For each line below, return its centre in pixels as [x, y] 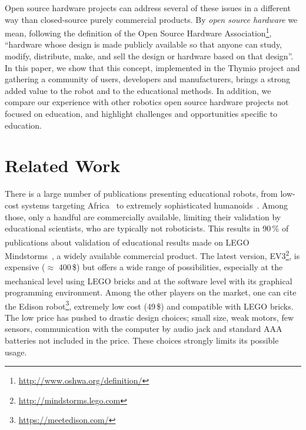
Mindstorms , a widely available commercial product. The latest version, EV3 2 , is [152, 254]
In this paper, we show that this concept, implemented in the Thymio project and [152, 67]
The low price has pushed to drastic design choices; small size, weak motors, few [149, 317]
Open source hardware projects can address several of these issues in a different [148, 8]
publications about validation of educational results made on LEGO [127, 242]
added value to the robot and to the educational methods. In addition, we [138, 90]
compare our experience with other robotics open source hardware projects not [147, 102]
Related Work [63, 165]
